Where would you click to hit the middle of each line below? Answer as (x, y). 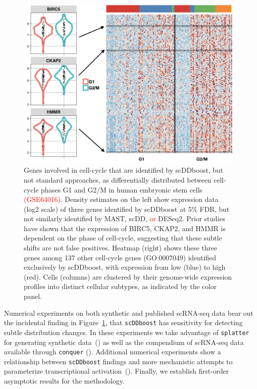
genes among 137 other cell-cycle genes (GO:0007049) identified (120, 257)
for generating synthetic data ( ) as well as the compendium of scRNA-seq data (124, 342)
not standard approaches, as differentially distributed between (118, 179)
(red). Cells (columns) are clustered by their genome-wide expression (128, 276)
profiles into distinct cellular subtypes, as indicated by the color (120, 286)
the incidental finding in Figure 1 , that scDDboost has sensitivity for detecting (123, 322)
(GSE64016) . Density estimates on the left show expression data (121, 199)
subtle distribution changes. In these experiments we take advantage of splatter (127, 332)
